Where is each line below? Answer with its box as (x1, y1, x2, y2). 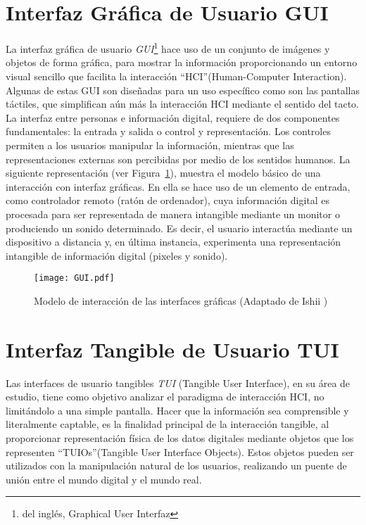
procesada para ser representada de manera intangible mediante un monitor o (6, 206, 340, 221)
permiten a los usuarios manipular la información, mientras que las (6, 137, 294, 152)
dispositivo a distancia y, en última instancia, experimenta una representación (6, 234, 341, 249)
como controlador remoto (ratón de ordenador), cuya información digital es (6, 193, 330, 208)
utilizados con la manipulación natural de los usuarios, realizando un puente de (6, 458, 347, 473)
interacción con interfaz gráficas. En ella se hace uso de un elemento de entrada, (6, 179, 351, 194)
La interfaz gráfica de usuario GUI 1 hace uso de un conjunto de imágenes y (6, 39, 330, 56)
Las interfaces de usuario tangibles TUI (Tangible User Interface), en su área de (6, 375, 351, 390)
